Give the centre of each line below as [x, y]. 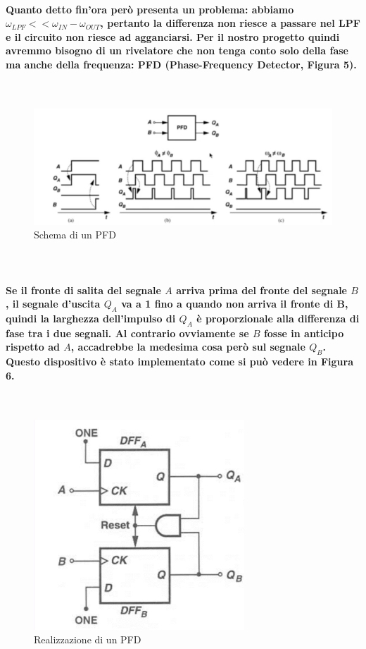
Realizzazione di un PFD [88, 639]
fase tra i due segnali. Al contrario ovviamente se [127, 333]
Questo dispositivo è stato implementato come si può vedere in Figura [180, 362]
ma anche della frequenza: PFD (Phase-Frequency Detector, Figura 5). [181, 64]
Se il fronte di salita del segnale [83, 290]
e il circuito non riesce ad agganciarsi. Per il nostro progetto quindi [173, 36]
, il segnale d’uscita [53, 304]
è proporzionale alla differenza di [278, 318]
